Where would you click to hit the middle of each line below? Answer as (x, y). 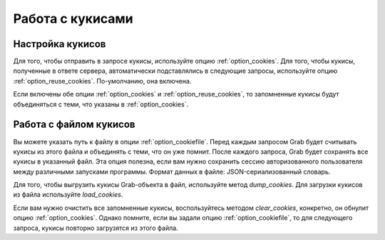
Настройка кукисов (60, 44)
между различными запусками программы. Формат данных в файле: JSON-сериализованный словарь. (172, 171)
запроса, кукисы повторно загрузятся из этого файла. (96, 228)
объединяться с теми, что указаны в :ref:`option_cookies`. (101, 104)
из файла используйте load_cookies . (68, 195)
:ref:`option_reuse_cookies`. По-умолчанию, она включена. (102, 81)
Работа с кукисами (73, 19)
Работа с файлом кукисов (74, 125)
